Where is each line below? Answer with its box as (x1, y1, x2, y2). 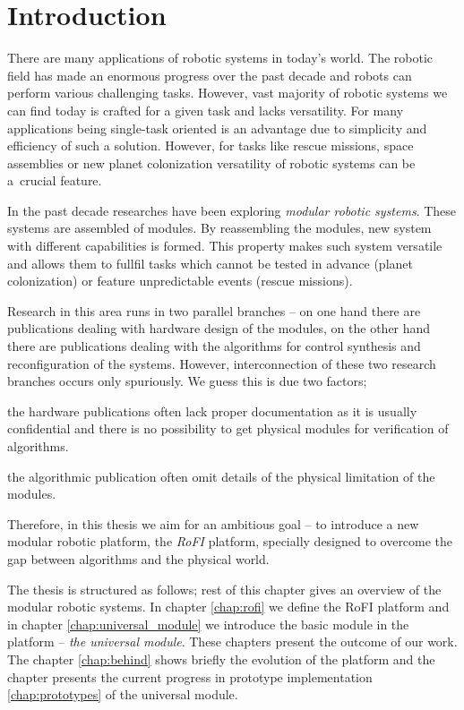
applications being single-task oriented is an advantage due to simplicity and (7, 118, 427, 137)
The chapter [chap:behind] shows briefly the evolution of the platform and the (7, 649, 435, 668)
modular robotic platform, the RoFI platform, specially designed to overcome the (7, 532, 453, 551)
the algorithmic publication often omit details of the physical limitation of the (7, 466, 435, 485)
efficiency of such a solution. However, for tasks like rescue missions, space (7, 136, 414, 155)
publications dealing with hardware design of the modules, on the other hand (7, 319, 431, 338)
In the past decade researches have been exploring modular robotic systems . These (7, 201, 457, 219)
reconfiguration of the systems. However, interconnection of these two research (7, 354, 436, 372)
